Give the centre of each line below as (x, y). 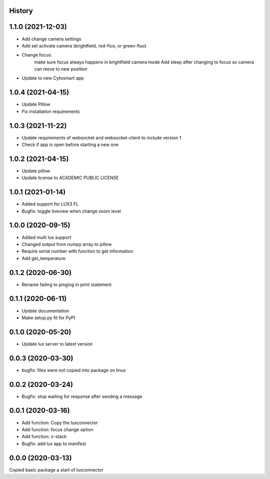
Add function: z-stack (44, 436)
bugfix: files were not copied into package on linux (74, 370)
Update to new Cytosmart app (53, 78)
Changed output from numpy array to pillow (67, 244)
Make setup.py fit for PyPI (48, 317)
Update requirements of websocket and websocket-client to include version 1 (101, 137)
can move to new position (61, 69)
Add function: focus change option (57, 429)
